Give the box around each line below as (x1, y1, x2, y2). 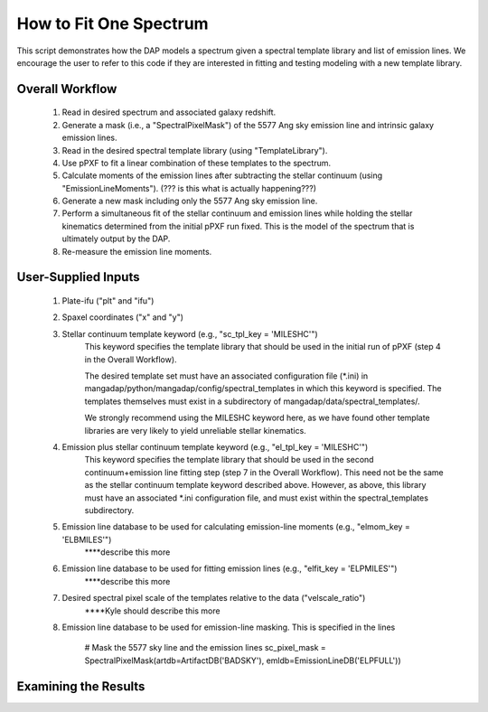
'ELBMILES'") (61, 534, 112, 545)
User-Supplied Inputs (16, 269, 140, 285)
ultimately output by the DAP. (61, 233, 171, 244)
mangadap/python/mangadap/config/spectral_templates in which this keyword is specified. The (84, 383, 442, 394)
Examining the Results (16, 679, 145, 694)
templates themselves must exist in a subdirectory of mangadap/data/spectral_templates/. (84, 396, 420, 407)
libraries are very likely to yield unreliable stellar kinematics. (84, 425, 306, 436)
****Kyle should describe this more (84, 605, 221, 616)
